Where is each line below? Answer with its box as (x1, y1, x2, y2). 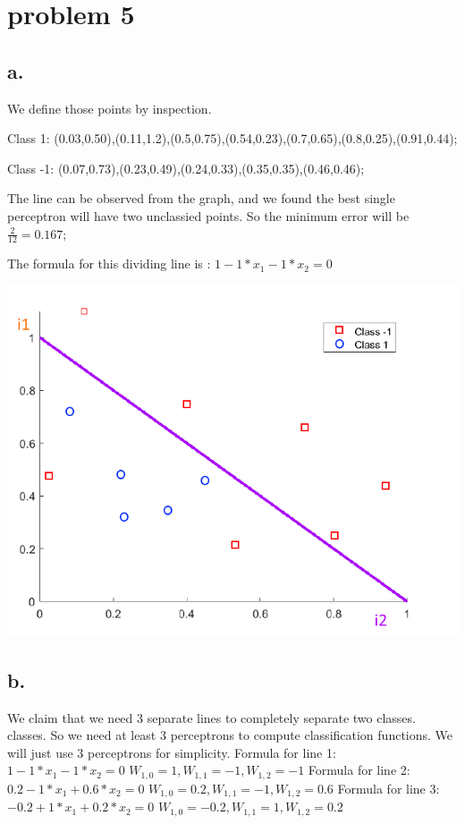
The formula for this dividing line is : (7, 254, 211, 273)
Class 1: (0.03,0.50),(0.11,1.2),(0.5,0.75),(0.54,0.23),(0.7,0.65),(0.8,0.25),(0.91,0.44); (7, 129, 458, 148)
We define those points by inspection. (7, 98, 212, 117)
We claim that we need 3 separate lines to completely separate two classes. (7, 708, 416, 726)
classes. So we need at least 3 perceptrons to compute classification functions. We (7, 726, 453, 744)
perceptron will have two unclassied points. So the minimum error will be (7, 206, 410, 225)
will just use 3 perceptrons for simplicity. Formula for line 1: (7, 743, 336, 761)
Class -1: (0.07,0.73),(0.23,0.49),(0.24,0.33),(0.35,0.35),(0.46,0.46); (7, 158, 365, 177)
